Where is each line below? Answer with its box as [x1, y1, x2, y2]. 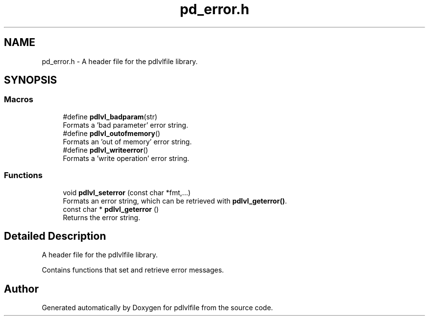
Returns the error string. [63, 213, 141, 222]
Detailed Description [4, 229, 106, 242]
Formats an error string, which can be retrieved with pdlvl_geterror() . [63, 196, 287, 205]
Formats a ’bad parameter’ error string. [63, 120, 189, 129]
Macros [4, 94, 33, 105]
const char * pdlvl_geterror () [63, 205, 159, 213]
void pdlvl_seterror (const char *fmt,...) [63, 188, 191, 197]
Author [4, 282, 39, 295]
